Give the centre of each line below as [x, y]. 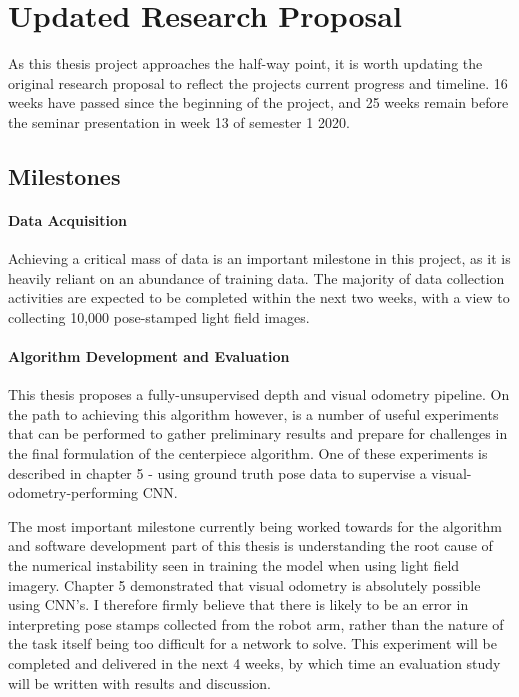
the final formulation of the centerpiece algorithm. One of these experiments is [248, 453]
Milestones [64, 175]
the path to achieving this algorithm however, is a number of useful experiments [253, 413]
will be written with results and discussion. [139, 682]
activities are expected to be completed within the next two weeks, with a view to [259, 297]
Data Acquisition [67, 219]
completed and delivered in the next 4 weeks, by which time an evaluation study [254, 662]
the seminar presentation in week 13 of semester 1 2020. [179, 121]
